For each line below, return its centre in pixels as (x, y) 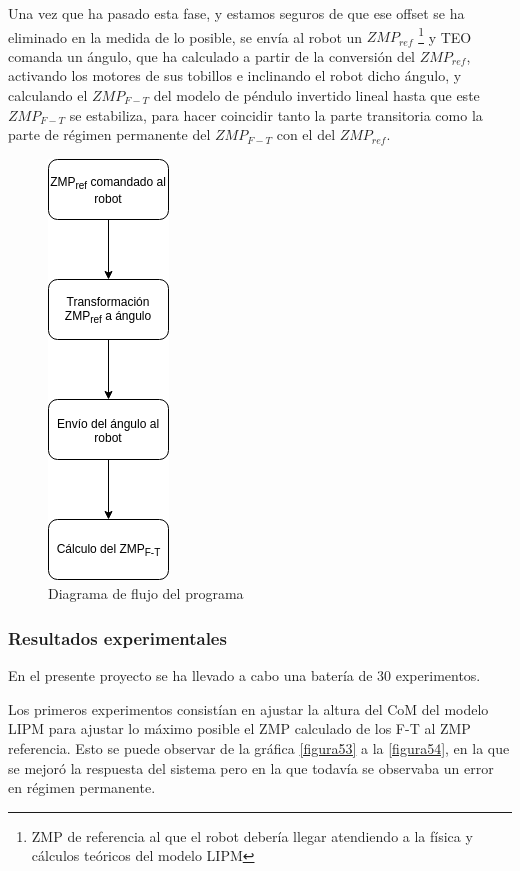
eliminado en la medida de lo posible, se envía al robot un (185, 36)
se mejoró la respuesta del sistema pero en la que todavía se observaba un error (251, 767)
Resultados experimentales (117, 637)
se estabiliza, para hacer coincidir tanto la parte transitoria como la (276, 114)
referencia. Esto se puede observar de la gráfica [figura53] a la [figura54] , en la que (259, 748)
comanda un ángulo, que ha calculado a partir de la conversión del (211, 55)
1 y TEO (445, 35)
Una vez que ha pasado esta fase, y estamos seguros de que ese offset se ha (236, 13)
